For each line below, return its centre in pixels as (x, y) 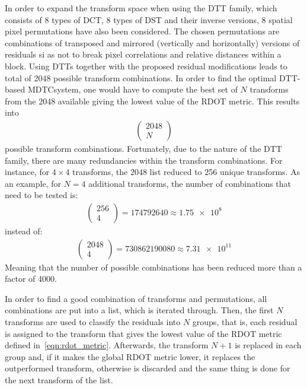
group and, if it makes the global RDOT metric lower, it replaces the (130, 356)
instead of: (24, 230)
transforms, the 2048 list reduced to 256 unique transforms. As (186, 172)
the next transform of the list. (59, 379)
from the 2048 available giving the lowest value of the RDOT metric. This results (152, 101)
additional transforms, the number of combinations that (190, 183)
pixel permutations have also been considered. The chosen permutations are (142, 31)
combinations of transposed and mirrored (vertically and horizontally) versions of (152, 42)
